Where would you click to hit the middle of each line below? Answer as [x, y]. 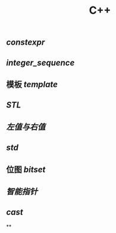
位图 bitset [26, 169]
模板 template [32, 84]
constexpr [26, 42]
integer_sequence [40, 62]
